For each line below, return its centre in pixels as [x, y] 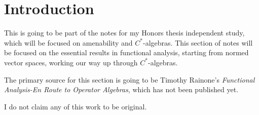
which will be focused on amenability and [68, 42]
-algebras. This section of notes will [198, 42]
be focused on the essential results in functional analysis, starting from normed [126, 52]
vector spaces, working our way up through [71, 62]
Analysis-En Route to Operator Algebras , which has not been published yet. [121, 89]
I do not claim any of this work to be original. [76, 106]
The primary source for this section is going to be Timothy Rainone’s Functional [129, 79]
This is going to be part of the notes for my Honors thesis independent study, [124, 33]
